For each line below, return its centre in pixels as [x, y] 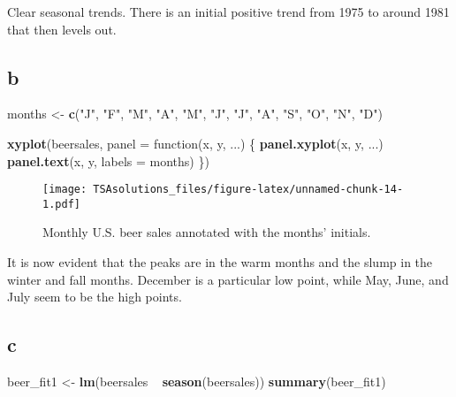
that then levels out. [62, 29]
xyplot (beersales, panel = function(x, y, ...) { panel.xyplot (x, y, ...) [195, 143]
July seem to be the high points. [95, 297]
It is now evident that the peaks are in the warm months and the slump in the [220, 262]
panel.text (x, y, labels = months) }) [108, 160]
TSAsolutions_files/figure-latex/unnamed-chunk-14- [248, 190]
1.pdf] [61, 204]
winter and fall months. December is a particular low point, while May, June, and [228, 279]
